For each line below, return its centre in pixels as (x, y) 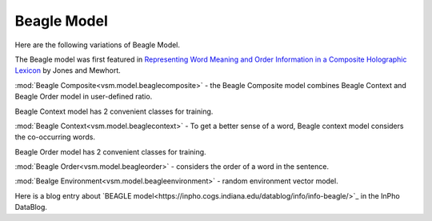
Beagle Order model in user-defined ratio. (84, 97)
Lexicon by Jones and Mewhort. (68, 70)
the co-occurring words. (55, 137)
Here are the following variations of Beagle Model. (97, 45)
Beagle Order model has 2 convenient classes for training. (111, 151)
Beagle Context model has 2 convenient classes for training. (114, 111)
